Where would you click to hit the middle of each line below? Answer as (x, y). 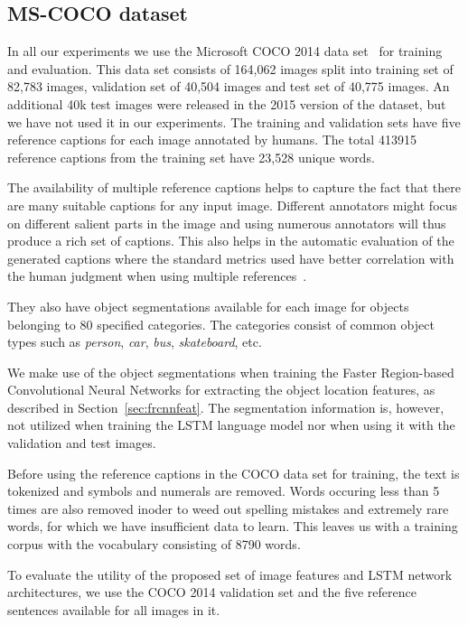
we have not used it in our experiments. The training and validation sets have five (234, 121)
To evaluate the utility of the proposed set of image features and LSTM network (230, 574)
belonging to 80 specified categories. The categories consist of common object (221, 324)
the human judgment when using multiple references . (157, 276)
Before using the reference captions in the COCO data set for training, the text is (234, 473)
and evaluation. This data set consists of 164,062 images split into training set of (230, 68)
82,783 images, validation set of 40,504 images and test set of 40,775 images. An (229, 86)
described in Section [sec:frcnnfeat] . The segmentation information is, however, (226, 407)
